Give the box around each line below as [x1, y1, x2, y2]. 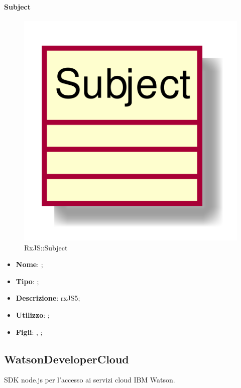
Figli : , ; [16, 326, 43, 337]
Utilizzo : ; [16, 309, 50, 320]
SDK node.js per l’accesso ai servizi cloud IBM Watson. [4, 374, 175, 385]
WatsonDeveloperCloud [4, 351, 129, 366]
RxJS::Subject [24, 242, 68, 252]
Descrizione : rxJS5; [16, 293, 80, 303]
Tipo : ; [16, 276, 39, 286]
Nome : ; [16, 259, 43, 270]
